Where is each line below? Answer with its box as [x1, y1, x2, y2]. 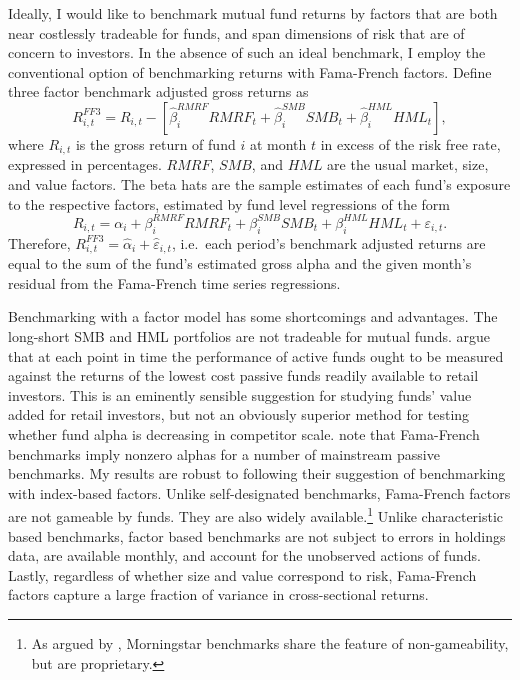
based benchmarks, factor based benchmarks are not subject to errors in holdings [8, 525, 506, 546]
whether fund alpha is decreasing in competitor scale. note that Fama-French [8, 423, 480, 444]
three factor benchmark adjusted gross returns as [8, 81, 309, 102]
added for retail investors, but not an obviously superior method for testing [8, 404, 470, 425]
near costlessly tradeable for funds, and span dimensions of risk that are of [8, 22, 465, 43]
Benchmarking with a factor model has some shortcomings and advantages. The [8, 306, 498, 327]
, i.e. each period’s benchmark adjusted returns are [171, 232, 486, 253]
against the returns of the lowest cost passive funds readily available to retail [8, 365, 479, 386]
